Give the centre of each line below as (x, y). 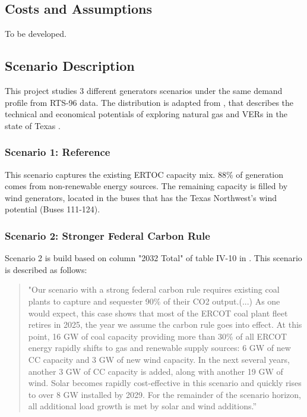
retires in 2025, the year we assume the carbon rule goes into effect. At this (165, 324)
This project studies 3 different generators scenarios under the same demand (144, 90)
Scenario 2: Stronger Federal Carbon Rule (107, 235)
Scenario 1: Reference (58, 152)
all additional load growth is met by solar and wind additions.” (142, 406)
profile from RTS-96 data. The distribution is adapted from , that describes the (149, 102)
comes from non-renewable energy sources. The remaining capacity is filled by (146, 186)
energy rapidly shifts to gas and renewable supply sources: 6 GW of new (159, 348)
